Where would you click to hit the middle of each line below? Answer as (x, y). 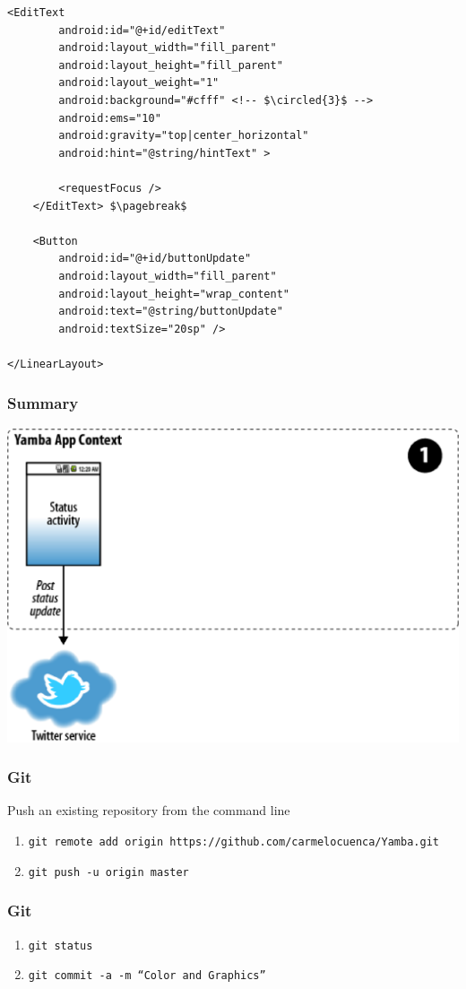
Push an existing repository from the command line (149, 810)
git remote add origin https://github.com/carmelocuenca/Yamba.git (233, 842)
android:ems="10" (110, 118)
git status (60, 946)
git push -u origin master (108, 872)
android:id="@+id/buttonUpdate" (155, 259)
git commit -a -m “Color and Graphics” (147, 976)
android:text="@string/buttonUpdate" (171, 312)
